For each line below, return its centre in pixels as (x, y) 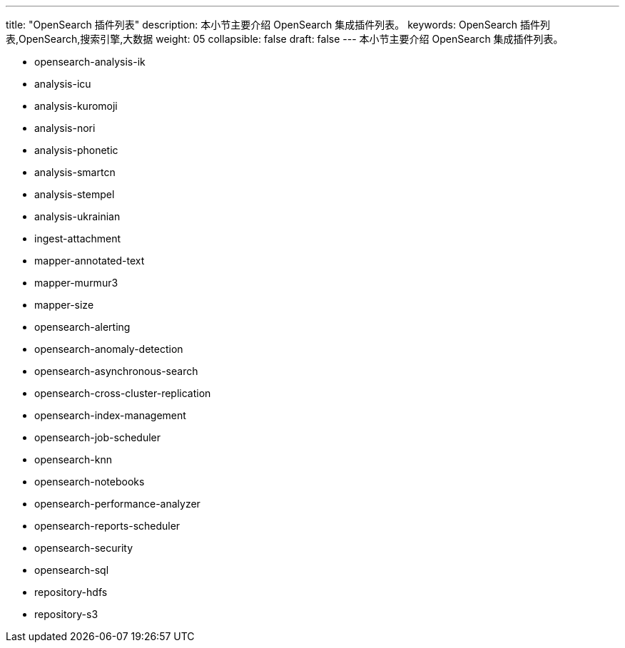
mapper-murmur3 (76, 283)
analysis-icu (63, 84)
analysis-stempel (75, 194)
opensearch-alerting (82, 327)
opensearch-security (84, 548)
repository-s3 (66, 614)
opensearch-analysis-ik (90, 62)
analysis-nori (65, 128)
